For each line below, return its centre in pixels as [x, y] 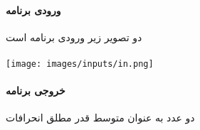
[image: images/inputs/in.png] [80, 64]
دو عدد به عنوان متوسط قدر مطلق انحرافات [100, 118]
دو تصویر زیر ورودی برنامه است [74, 37]
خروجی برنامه [36, 91]
